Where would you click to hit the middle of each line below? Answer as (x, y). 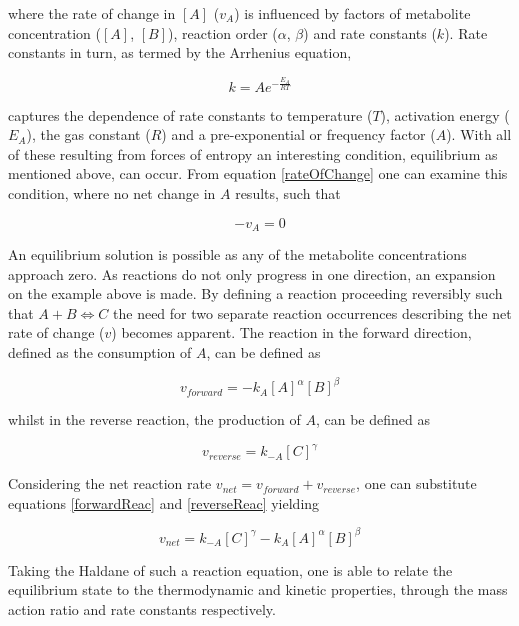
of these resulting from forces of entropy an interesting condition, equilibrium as (253, 153)
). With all (479, 134)
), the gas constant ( (88, 134)
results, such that (288, 192)
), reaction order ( (223, 32)
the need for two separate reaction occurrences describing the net (312, 312)
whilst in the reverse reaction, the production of (154, 419)
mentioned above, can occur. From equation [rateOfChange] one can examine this (258, 173)
